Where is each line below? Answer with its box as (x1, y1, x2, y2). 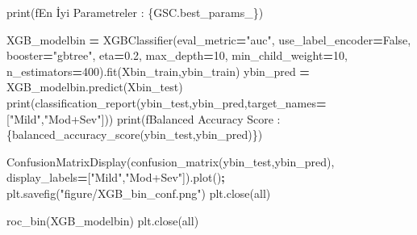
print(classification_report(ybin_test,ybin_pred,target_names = (6, 94, 327, 111)
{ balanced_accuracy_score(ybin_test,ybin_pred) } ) (6, 126, 263, 143)
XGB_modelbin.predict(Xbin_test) (6, 78, 183, 95)
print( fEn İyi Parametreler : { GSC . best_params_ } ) (6, 4, 264, 20)
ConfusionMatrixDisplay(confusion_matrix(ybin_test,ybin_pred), (6, 153, 335, 170)
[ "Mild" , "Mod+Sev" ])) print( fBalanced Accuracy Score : (6, 110, 281, 127)
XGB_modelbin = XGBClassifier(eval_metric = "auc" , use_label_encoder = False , (6, 31, 411, 48)
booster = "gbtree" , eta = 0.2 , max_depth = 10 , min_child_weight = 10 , (6, 47, 348, 64)
